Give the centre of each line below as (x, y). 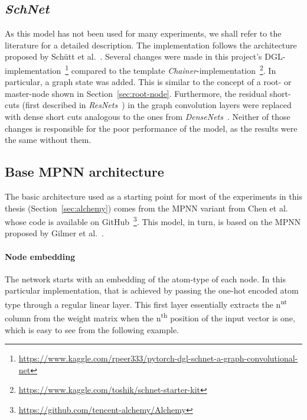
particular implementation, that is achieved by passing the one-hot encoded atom (152, 290)
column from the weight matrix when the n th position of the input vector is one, (150, 317)
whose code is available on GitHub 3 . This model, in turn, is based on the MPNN (153, 221)
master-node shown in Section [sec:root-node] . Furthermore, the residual (136, 93)
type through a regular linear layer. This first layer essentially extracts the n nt (146, 303)
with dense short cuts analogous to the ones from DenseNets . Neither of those (148, 117)
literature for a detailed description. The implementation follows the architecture (151, 45)
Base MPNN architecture (84, 172)
